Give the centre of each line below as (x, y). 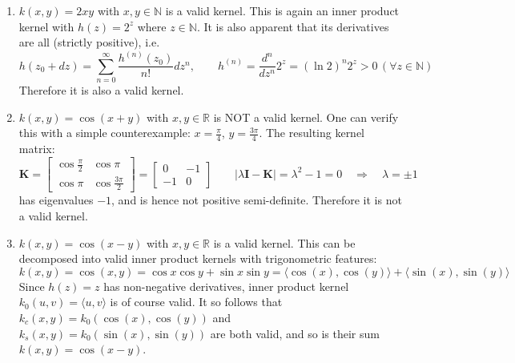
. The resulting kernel (312, 133)
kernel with (46, 26)
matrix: (37, 149)
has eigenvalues (56, 200)
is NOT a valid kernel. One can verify (306, 117)
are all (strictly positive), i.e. (89, 42)
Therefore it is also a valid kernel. (101, 90)
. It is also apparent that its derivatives (293, 26)
